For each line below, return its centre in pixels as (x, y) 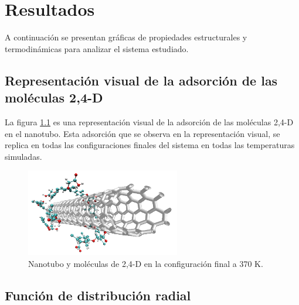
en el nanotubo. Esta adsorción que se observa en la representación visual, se (142, 133)
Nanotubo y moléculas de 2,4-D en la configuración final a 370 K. (146, 263)
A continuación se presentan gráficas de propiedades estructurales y (126, 37)
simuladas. (23, 156)
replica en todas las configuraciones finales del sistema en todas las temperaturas (150, 145)
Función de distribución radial (98, 295)
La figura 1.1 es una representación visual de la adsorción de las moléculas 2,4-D (149, 121)
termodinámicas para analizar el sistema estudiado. (97, 48)
